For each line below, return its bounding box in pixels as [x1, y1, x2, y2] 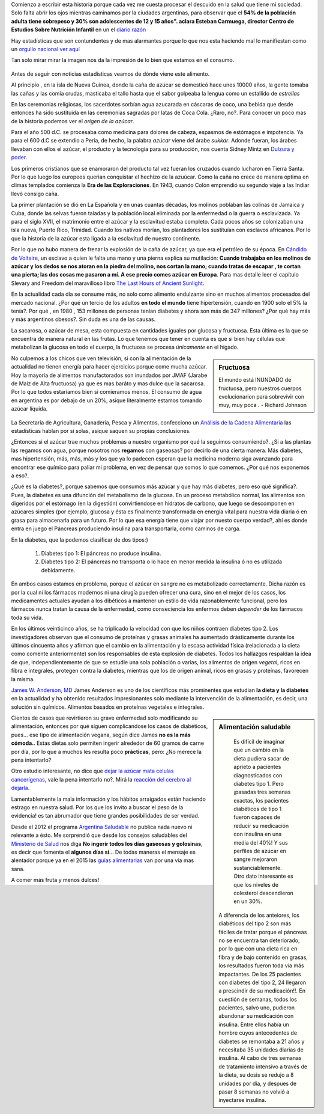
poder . [11, 154, 28, 161]
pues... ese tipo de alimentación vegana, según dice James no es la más [11, 731, 191, 738]
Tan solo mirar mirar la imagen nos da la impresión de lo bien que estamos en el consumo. [11, 57, 235, 64]
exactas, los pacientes [233, 797, 289, 804]
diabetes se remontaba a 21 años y [218, 1038, 305, 1045]
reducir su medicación [233, 822, 289, 829]
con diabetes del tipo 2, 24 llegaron [218, 979, 306, 986]
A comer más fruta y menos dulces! [11, 877, 100, 884]
